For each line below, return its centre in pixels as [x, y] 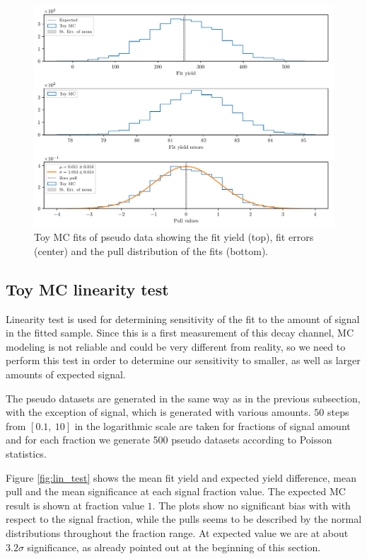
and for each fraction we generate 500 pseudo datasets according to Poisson [169, 440]
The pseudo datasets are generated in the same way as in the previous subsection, [183, 398]
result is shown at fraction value [75, 505]
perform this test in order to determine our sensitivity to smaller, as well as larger [183, 360]
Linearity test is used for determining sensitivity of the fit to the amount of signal [183, 318]
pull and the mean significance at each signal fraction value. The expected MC [176, 491]
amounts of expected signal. [66, 374]
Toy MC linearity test [87, 289]
